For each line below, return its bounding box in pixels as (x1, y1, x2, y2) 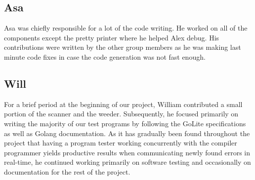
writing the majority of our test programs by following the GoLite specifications (4, 118, 246, 128)
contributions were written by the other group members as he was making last (4, 42, 241, 52)
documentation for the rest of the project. (4, 166, 130, 177)
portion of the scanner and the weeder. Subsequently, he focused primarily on (4, 108, 239, 119)
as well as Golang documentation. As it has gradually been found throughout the (4, 128, 250, 138)
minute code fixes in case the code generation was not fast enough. (4, 51, 206, 62)
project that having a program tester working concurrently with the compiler (4, 138, 237, 148)
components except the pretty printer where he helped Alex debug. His (4, 32, 219, 42)
